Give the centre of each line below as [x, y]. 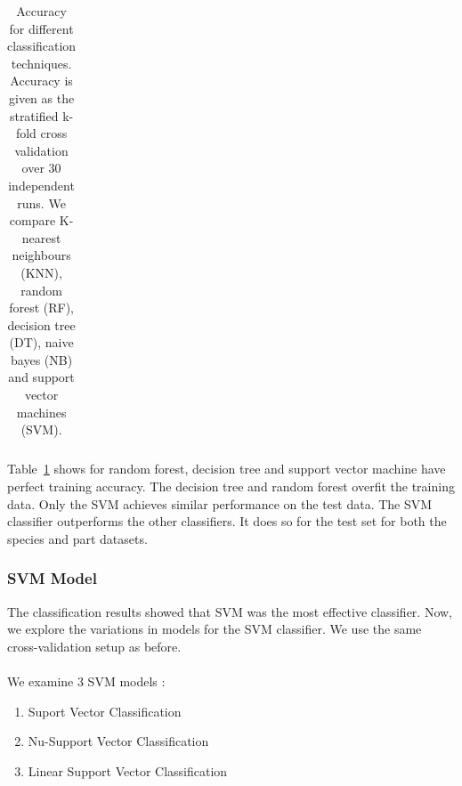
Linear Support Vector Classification [128, 770]
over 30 [41, 168]
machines [41, 412]
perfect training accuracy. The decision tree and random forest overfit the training [231, 486]
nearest [41, 237]
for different [41, 28]
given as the [41, 97]
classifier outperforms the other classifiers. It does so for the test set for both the [227, 521]
